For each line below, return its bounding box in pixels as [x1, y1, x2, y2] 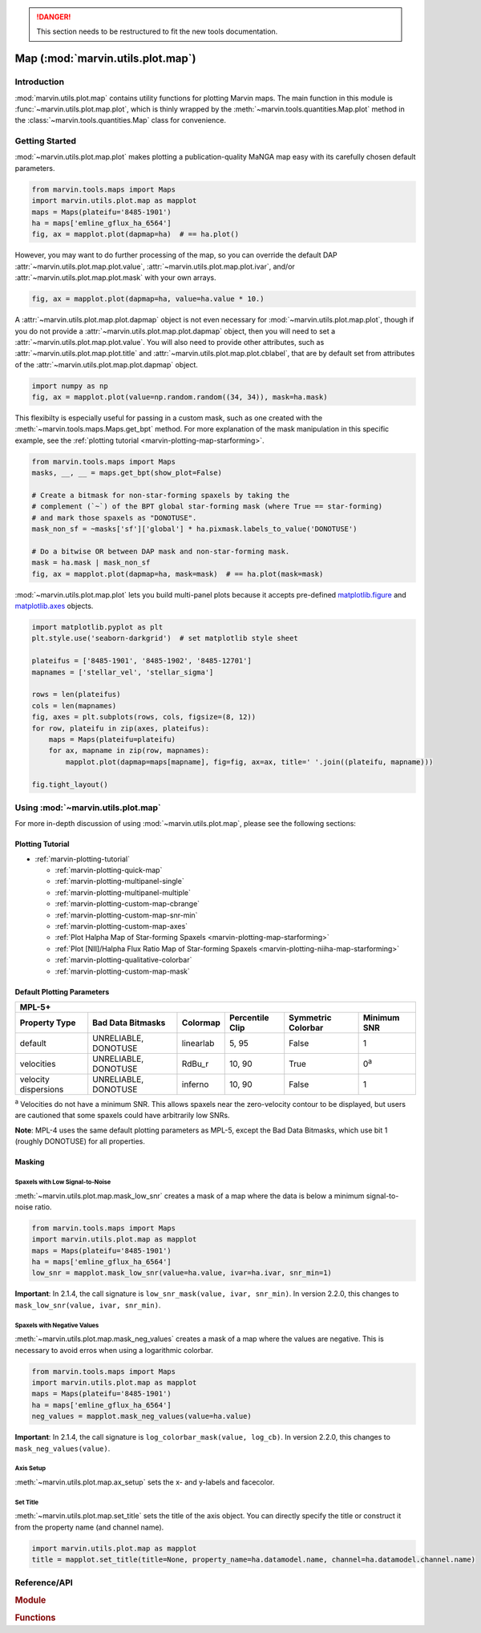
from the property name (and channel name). [14, 1522, 164, 1532]
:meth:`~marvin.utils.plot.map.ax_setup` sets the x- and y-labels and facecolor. [14, 1477, 275, 1487]
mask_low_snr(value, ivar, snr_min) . [14, 1300, 161, 1310]
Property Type [19, 1017, 76, 1028]
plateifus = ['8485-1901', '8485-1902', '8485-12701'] [31, 656, 252, 666]
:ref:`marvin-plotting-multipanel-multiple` [55, 887, 192, 898]
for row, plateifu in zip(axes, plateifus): [31, 723, 210, 733]
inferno [181, 1079, 209, 1090]
